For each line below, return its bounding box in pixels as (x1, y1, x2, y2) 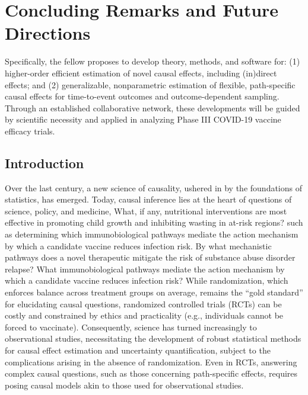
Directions (5, 21, 91, 45)
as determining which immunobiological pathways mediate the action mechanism (5, 228, 299, 240)
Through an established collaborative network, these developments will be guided (5, 101, 300, 114)
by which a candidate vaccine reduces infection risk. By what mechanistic (5, 239, 272, 252)
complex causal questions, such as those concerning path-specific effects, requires (5, 367, 298, 380)
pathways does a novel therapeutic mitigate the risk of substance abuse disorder (5, 251, 296, 264)
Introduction (5, 153, 84, 172)
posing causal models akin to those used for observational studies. (5, 378, 244, 391)
